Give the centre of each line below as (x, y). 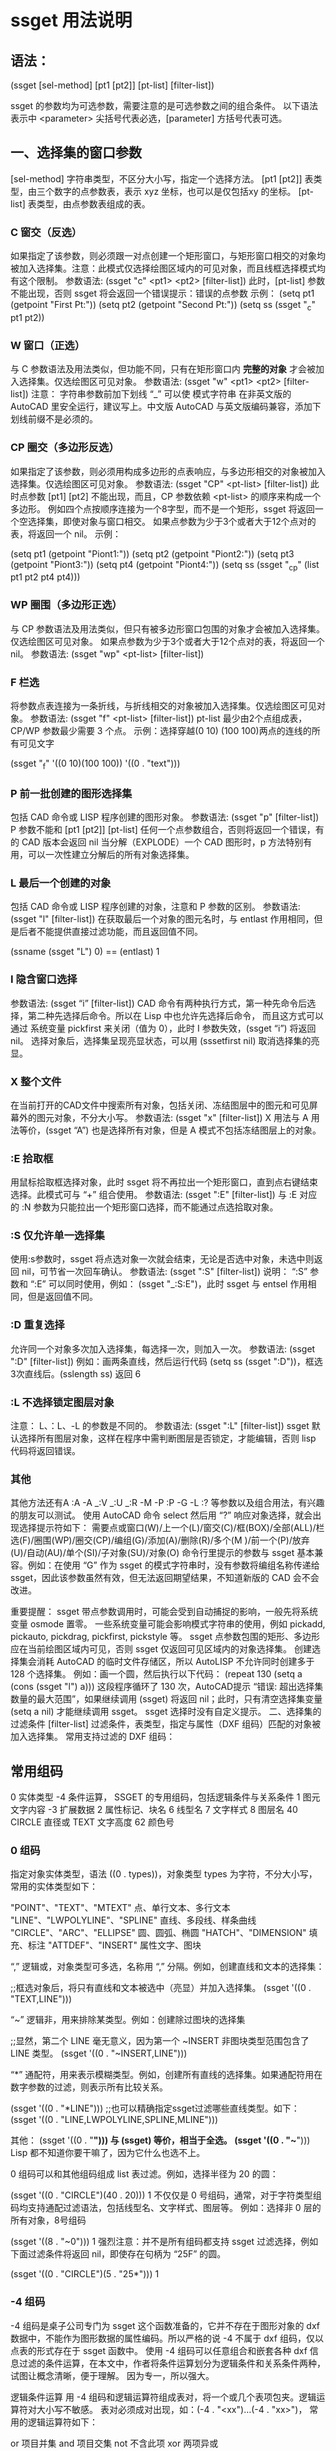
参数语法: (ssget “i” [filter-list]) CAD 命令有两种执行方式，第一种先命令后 (159, 1003)
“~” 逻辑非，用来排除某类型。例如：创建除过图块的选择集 (128, 2020)
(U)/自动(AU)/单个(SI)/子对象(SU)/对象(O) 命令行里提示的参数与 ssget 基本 (162, 1553)
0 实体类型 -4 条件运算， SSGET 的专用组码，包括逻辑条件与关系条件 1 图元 (165, 1797)
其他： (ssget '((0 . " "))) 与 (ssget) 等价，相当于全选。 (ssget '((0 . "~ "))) (160, 2140)
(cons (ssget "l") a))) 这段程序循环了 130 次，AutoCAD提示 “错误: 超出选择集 (167, 1687)
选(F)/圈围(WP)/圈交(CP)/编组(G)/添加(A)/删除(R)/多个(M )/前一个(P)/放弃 (160, 1540)
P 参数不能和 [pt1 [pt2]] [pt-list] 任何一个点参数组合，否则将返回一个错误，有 (167, 829)
